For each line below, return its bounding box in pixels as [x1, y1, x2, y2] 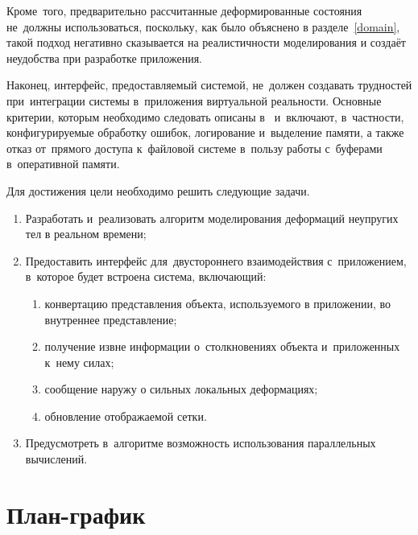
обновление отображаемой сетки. [44, 407, 207, 424]
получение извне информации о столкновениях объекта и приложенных [44, 338, 400, 355]
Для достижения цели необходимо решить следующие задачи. [6, 182, 310, 199]
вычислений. [25, 451, 88, 467]
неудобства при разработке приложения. [6, 49, 202, 66]
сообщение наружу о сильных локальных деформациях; [44, 381, 318, 397]
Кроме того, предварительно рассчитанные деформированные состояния [6, 2, 362, 19]
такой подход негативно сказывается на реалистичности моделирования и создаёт [6, 34, 406, 51]
